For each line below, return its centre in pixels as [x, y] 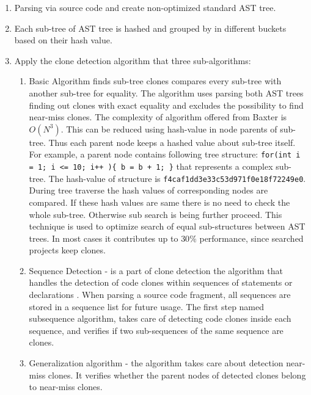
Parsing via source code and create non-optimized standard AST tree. [145, 7]
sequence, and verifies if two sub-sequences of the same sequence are [156, 330]
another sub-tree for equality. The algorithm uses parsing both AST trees [166, 92]
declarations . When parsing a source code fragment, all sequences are [160, 295]
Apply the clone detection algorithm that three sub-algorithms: [133, 60]
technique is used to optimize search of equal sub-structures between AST [167, 226]
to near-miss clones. [66, 387]
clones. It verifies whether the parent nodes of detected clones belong [177, 375]
